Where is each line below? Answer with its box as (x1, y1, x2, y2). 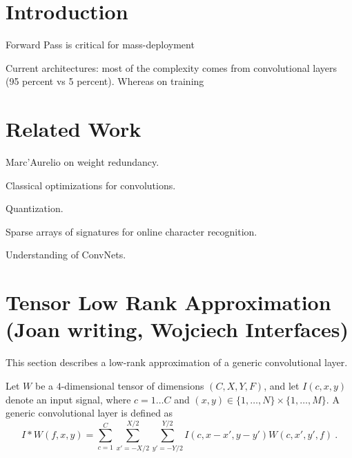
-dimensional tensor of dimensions (61, 378, 204, 392)
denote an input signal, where (6, 392, 131, 406)
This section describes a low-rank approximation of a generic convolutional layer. (6, 355, 348, 370)
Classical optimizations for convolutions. (6, 178, 176, 192)
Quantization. (6, 201, 63, 216)
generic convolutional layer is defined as (6, 405, 173, 420)
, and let (264, 378, 300, 392)
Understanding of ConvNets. (6, 247, 126, 262)
